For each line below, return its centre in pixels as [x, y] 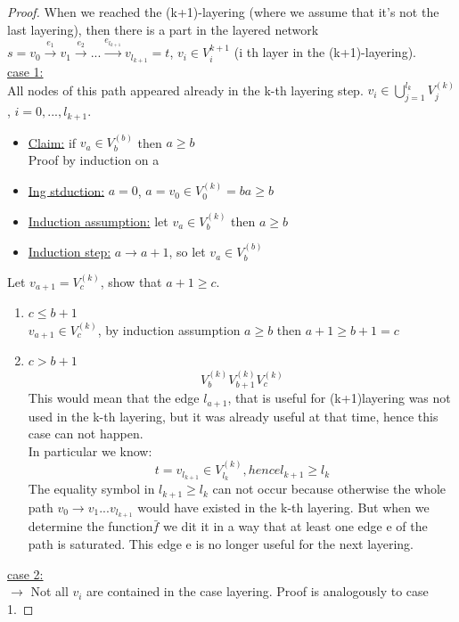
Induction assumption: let [98, 221]
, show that [131, 281]
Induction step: [70, 252]
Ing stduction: [66, 190]
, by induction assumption [169, 329]
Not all [49, 591]
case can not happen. [86, 434]
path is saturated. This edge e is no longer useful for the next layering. [221, 543]
